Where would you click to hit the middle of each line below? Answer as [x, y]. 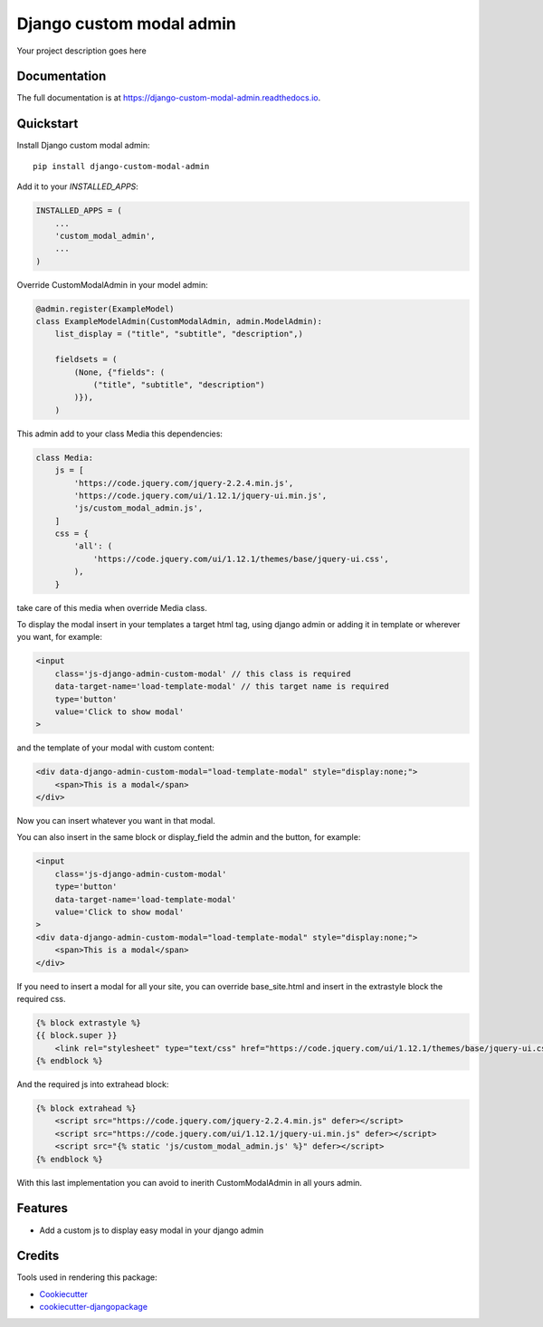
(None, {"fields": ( [119, 372]
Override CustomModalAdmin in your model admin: [112, 284]
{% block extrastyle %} [89, 1022]
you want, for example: [60, 637]
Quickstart [48, 124]
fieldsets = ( [86, 359]
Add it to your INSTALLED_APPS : [78, 186]
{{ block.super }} [76, 1036]
